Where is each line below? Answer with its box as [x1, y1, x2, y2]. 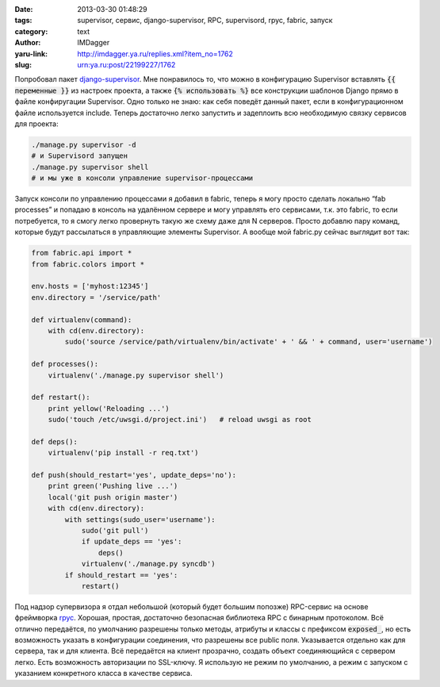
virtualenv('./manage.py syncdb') [81, 559, 216, 569]
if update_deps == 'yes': [81, 537, 182, 547]
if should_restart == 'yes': [64, 570, 178, 579]
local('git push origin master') [48, 493, 178, 501]
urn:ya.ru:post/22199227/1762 [77, 59, 176, 69]
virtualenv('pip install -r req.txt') [48, 448, 199, 458]
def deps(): [31, 437, 78, 446]
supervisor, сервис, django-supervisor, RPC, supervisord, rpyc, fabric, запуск [77, 16, 333, 25]
